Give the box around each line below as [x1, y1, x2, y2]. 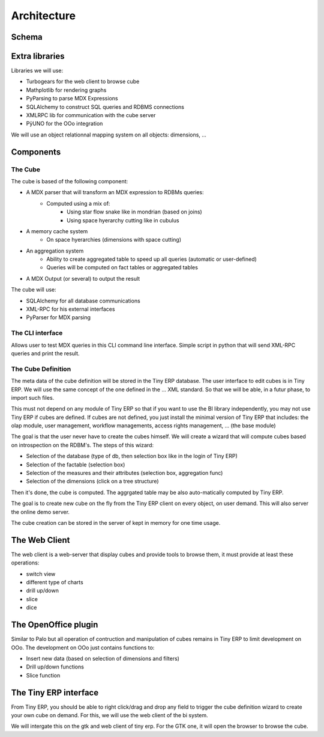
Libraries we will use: [11, 67, 64, 75]
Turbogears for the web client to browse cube [26, 78, 140, 85]
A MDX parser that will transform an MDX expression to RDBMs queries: [26, 189, 204, 196]
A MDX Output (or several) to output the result [26, 275, 140, 282]
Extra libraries [11, 51, 65, 61]
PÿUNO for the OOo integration [26, 120, 103, 127]
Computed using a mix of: [46, 200, 110, 207]
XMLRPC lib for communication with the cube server [26, 112, 156, 119]
